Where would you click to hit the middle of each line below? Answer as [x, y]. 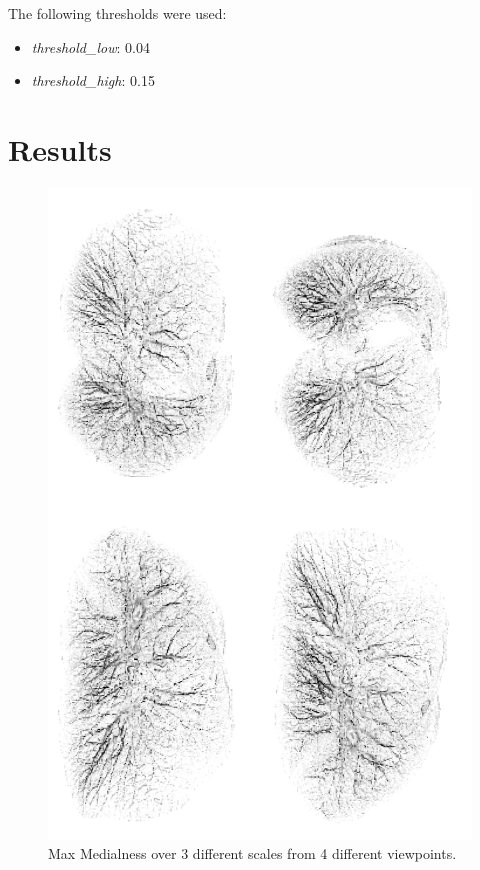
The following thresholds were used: [117, 13]
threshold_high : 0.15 [93, 80]
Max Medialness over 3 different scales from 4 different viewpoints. [252, 853]
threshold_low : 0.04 [90, 46]
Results [60, 148]
